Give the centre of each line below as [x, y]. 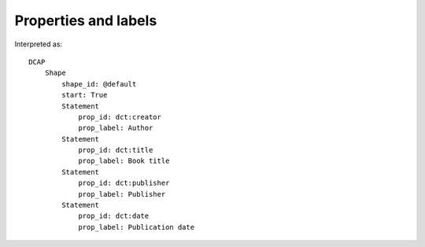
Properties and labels [86, 20]
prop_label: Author [116, 128]
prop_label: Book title [124, 161]
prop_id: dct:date [114, 216]
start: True [85, 95]
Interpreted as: [39, 44]
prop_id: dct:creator [120, 117]
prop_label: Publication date [137, 227]
